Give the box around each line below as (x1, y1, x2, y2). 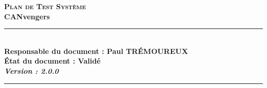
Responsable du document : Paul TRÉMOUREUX (4, 45, 188, 56)
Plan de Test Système (4, 1, 86, 11)
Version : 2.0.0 (4, 65, 59, 76)
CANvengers (4, 11, 50, 21)
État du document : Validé (4, 55, 101, 66)
